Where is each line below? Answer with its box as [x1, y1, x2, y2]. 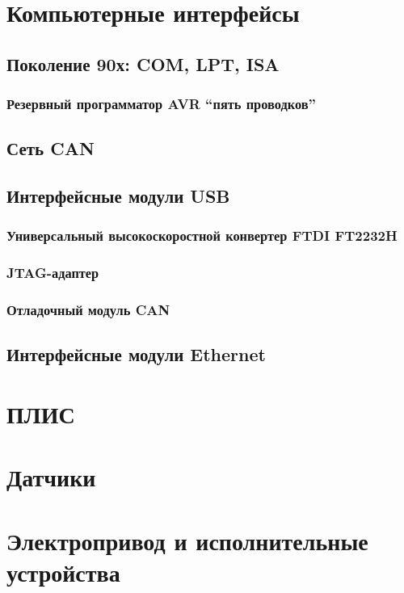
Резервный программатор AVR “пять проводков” [6, 94, 316, 114]
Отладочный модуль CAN [6, 300, 170, 320]
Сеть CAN [6, 136, 95, 161]
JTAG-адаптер [6, 263, 99, 283]
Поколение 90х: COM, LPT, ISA [6, 51, 280, 76]
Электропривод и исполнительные [6, 524, 368, 557]
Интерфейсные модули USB [6, 183, 230, 208]
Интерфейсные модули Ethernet [6, 342, 266, 367]
